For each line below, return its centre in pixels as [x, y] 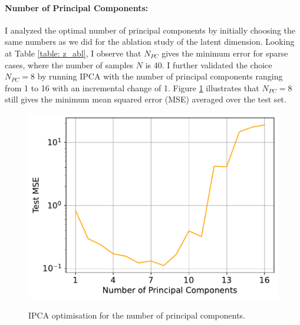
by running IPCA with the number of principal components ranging [160, 76]
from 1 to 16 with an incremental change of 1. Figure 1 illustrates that [132, 87]
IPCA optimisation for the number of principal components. [137, 315]
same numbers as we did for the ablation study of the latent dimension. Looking [150, 42]
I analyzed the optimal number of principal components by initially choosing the [150, 30]
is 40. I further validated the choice [209, 64]
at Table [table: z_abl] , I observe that [73, 53]
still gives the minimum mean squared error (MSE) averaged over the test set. [146, 99]
